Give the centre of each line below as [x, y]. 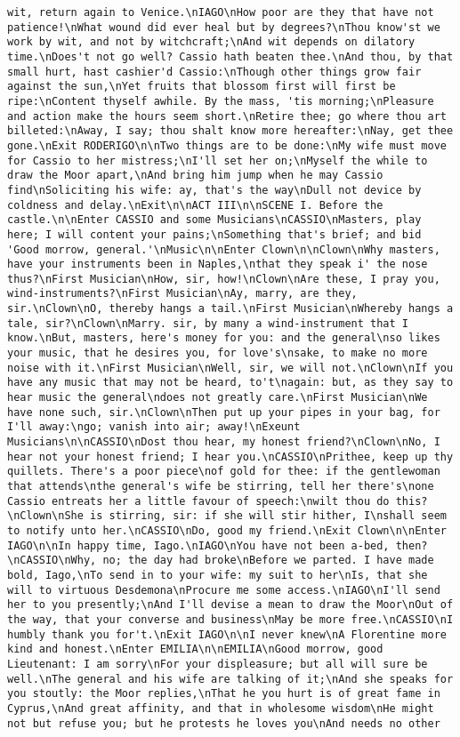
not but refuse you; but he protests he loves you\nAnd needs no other [224, 723]
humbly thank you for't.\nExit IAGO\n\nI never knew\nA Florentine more [227, 634]
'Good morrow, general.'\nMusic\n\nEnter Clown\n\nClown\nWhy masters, [224, 249]
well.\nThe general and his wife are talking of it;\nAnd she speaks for [230, 679]
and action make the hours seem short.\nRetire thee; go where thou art [227, 116]
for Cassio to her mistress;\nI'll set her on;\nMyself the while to [218, 160]
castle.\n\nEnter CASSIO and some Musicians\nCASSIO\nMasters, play [214, 220]
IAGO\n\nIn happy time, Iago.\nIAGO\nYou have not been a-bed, [198, 545]
